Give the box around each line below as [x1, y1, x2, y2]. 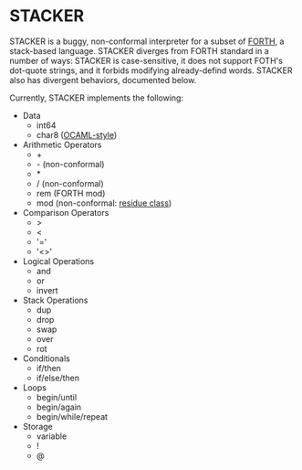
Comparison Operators [22, 207, 109, 218]
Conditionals [22, 353, 70, 364]
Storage [22, 421, 53, 432]
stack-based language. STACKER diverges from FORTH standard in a [9, 45, 269, 56]
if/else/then [36, 372, 80, 383]
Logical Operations [22, 255, 95, 266]
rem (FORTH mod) [36, 187, 106, 198]
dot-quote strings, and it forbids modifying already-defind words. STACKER [9, 65, 293, 76]
